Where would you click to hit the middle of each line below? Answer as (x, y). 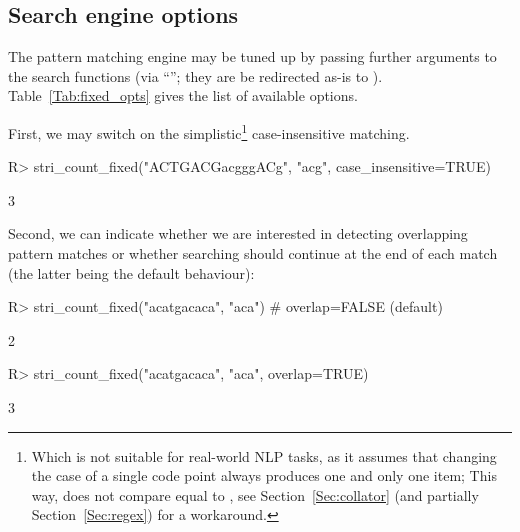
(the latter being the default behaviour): (131, 272)
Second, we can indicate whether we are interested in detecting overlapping (238, 233)
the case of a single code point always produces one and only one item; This (264, 475)
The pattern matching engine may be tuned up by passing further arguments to (252, 56)
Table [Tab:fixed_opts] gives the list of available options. (183, 95)
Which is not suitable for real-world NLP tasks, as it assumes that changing (264, 455)
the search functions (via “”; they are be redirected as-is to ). (195, 75)
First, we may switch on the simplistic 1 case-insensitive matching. (209, 131)
